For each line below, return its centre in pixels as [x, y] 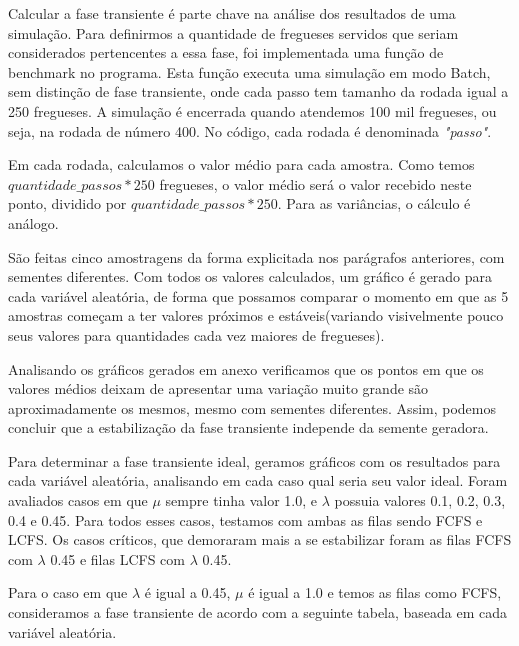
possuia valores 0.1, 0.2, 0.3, [420, 500]
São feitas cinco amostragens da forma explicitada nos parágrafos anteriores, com [256, 256]
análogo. [33, 222]
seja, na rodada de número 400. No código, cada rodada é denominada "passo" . [250, 130]
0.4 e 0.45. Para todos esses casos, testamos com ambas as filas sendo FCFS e [245, 519]
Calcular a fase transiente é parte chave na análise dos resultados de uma [232, 13]
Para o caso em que [68, 592]
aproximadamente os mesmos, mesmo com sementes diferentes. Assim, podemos [252, 407]
